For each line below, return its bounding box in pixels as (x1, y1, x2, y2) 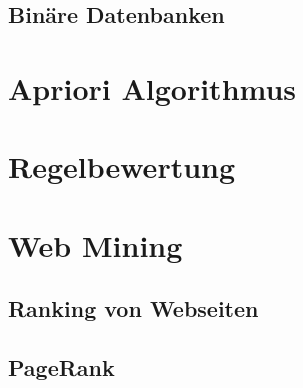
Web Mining (8, 224, 183, 265)
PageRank (8, 352, 115, 383)
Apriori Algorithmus (8, 67, 297, 108)
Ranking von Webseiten (8, 293, 259, 324)
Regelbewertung (8, 146, 236, 187)
